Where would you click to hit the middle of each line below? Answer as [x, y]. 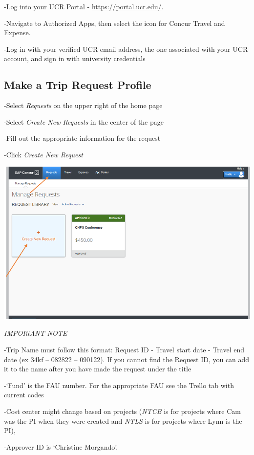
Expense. [17, 32]
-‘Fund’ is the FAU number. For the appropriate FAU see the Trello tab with [119, 385]
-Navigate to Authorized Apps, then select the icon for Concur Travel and [115, 23]
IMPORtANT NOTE [36, 333]
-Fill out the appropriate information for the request [82, 138]
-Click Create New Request [43, 154]
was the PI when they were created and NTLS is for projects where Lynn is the [123, 421]
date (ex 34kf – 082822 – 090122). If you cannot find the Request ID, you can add [127, 359]
